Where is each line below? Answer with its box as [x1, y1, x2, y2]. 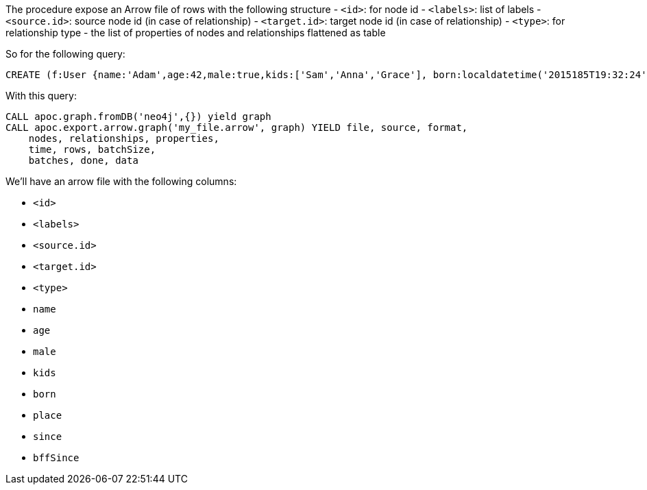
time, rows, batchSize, [28, 144, 156, 155]
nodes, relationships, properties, [28, 133, 219, 144]
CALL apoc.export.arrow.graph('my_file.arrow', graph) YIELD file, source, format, [5, 122, 468, 133]
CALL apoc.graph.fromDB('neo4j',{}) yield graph [5, 111, 271, 122]
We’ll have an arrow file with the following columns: [5, 175, 237, 187]
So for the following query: [5, 48, 125, 60]
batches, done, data [28, 155, 138, 166]
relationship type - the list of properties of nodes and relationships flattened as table [5, 27, 386, 38]
